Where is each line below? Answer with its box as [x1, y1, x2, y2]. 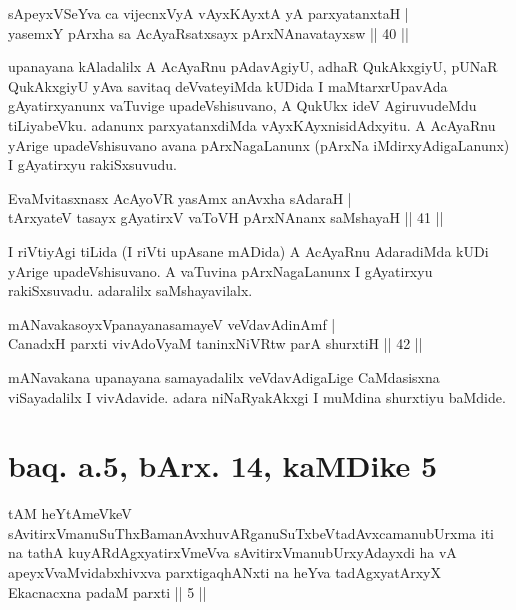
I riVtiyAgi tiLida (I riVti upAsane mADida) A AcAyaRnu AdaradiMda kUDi [8, 240, 489, 261]
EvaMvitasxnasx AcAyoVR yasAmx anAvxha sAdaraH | [8, 187, 352, 208]
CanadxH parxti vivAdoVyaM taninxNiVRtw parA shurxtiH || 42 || [8, 333, 423, 354]
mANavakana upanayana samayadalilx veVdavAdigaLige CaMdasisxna [8, 366, 440, 387]
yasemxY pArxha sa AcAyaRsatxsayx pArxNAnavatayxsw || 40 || [8, 22, 409, 43]
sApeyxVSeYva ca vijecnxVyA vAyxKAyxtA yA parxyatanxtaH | [8, 3, 409, 23]
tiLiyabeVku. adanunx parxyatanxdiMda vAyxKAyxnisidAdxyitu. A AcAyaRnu [8, 114, 496, 135]
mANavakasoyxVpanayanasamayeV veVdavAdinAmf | [8, 313, 336, 334]
